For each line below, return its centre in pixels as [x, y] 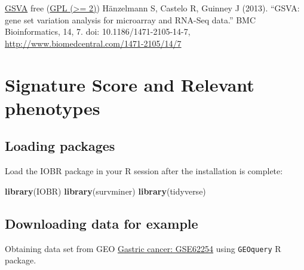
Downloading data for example [102, 223]
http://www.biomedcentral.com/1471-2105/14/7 [93, 43]
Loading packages [60, 146]
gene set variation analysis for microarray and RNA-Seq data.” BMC [130, 19]
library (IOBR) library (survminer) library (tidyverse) [105, 191]
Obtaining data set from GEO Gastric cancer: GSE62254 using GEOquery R [143, 248]
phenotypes [53, 107]
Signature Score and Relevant [130, 84]
